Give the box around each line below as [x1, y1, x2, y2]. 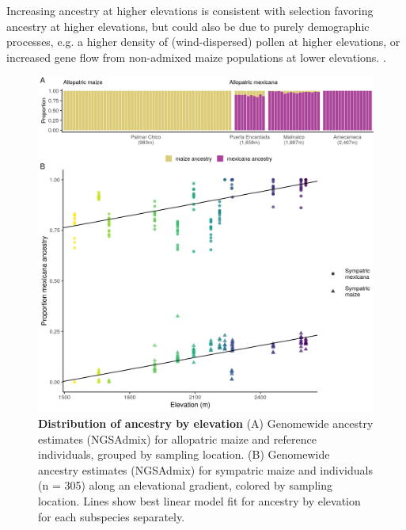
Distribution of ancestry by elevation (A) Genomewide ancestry [38, 414, 374, 431]
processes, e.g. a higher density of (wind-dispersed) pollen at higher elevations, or [6, 33, 400, 50]
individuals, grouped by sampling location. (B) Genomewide [38, 446, 330, 463]
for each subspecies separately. [38, 508, 185, 524]
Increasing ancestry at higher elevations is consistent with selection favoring [6, 2, 374, 18]
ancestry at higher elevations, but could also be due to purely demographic [6, 17, 370, 34]
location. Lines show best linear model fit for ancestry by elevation [38, 492, 361, 509]
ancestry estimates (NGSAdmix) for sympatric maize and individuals [38, 461, 373, 478]
